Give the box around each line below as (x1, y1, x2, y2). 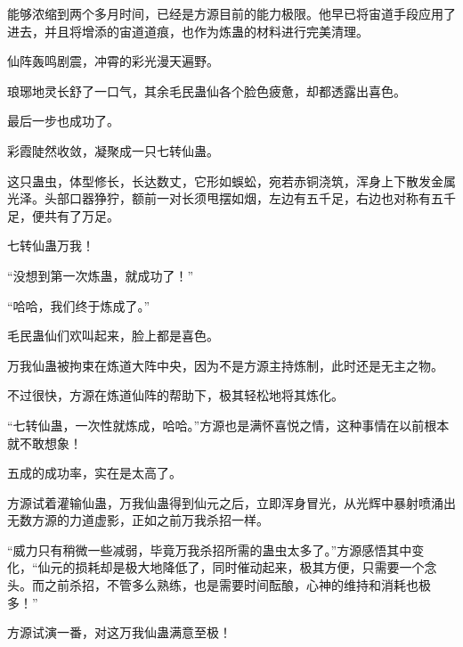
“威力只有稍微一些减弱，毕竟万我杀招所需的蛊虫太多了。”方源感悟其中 (7, 540, 412, 559)
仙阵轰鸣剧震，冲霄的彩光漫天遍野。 (7, 52, 219, 70)
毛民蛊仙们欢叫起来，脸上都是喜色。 (7, 326, 219, 345)
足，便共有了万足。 (7, 206, 119, 225)
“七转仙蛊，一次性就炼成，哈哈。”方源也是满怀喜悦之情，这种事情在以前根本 (7, 415, 450, 434)
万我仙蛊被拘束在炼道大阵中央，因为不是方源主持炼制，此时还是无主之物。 (7, 356, 443, 374)
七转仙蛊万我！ (7, 236, 94, 255)
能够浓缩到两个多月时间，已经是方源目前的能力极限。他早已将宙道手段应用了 (7, 4, 456, 22)
